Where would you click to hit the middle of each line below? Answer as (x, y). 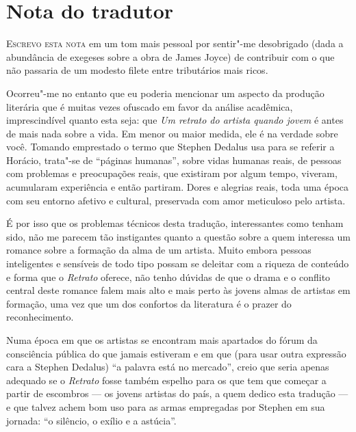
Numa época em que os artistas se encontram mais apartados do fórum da (162, 340)
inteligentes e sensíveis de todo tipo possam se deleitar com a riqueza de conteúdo (178, 264)
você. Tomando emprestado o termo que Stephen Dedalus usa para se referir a (170, 147)
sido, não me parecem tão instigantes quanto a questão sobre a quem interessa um (179, 236)
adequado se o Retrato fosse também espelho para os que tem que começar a (166, 380)
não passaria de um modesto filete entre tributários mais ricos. (137, 70)
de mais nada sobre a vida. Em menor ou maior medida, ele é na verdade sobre (172, 133)
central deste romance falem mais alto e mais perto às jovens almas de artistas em (178, 290)
